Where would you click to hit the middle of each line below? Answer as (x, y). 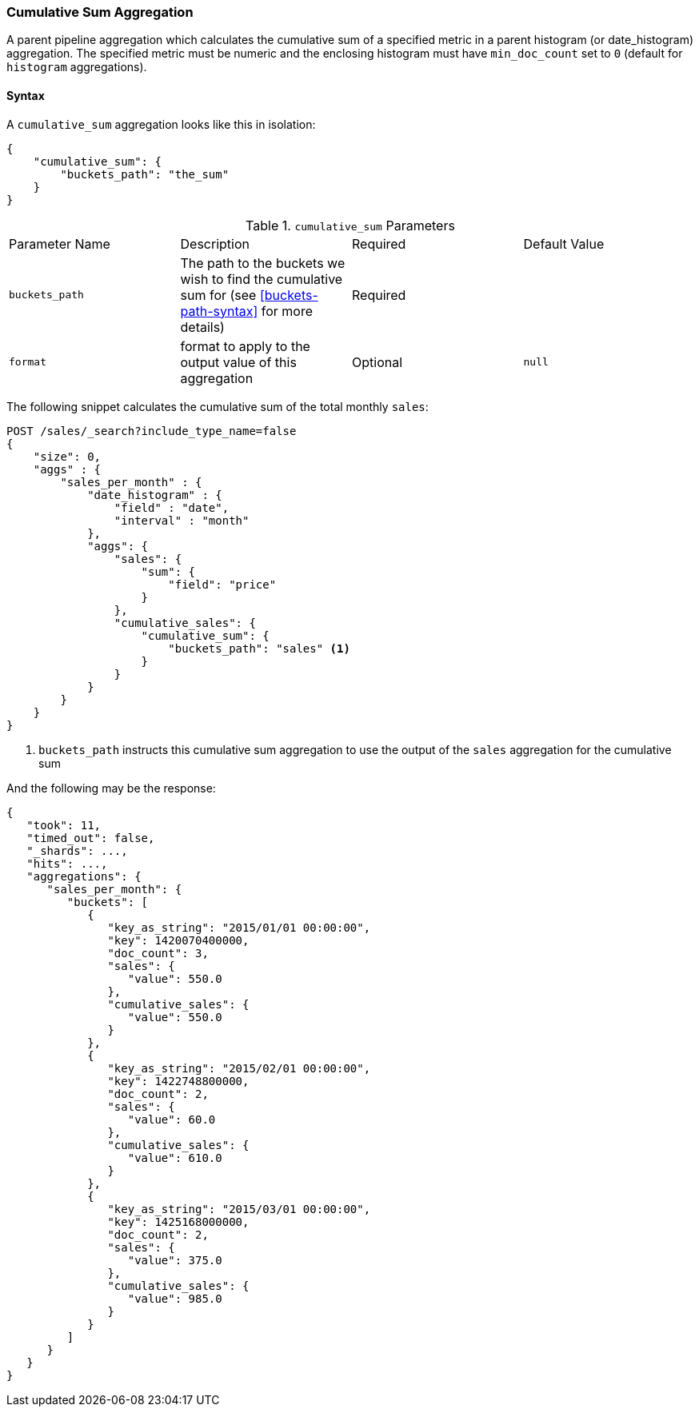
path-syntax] (219, 311)
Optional (377, 362)
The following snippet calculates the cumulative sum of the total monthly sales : (218, 406)
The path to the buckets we (263, 263)
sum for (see (218, 295)
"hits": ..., (67, 863)
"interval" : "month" (182, 520)
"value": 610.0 (175, 1158)
